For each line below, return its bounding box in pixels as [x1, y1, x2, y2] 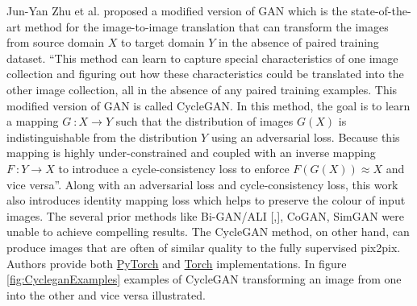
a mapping [6, 113, 59, 130]
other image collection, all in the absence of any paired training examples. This [6, 81, 398, 97]
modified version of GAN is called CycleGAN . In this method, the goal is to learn [6, 97, 411, 114]
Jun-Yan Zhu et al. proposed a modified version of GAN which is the [6, 2, 348, 19]
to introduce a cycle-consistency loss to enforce [58, 159, 290, 176]
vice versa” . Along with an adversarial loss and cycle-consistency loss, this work [6, 176, 398, 192]
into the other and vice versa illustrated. [6, 286, 206, 303]
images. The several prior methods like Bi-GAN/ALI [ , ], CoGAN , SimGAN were [6, 207, 405, 224]
